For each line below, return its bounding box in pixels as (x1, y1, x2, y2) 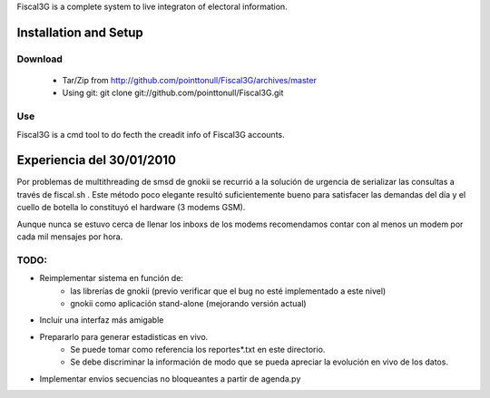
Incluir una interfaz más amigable (39, 315, 164, 325)
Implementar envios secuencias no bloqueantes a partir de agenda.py (39, 373, 301, 384)
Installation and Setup (16, 24, 144, 40)
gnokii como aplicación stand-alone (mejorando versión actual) (70, 297, 308, 308)
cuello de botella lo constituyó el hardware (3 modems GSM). (16, 202, 246, 213)
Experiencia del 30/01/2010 (16, 152, 177, 168)
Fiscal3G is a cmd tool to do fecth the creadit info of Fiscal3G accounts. (16, 129, 285, 140)
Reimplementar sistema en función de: (39, 273, 183, 284)
